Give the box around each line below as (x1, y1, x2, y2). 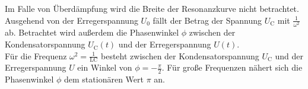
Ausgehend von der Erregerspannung (5, 14, 138, 26)
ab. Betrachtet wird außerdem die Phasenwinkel (5, 26, 179, 39)
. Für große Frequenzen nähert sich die (161, 61, 303, 74)
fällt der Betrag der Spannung (153, 14, 262, 26)
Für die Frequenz (5, 49, 67, 62)
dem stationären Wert (64, 73, 144, 85)
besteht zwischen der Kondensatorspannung (101, 49, 259, 62)
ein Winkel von (77, 61, 132, 74)
